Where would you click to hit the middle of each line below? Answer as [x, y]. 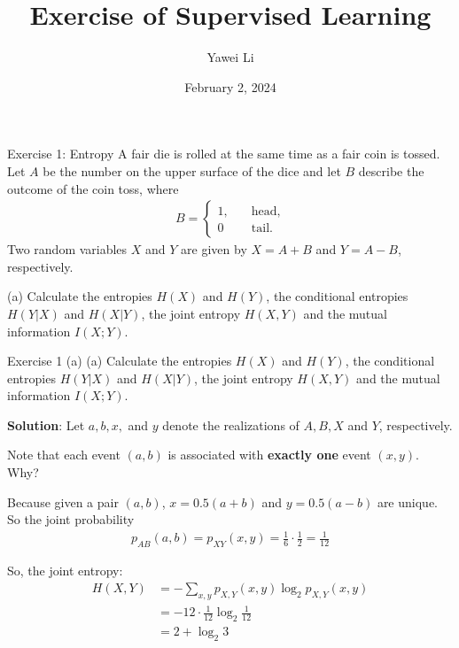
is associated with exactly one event [269, 455]
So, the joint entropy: [65, 571]
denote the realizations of [231, 424]
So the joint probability [71, 519]
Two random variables [67, 249]
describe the [391, 170]
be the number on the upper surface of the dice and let [192, 170]
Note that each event [64, 455]
